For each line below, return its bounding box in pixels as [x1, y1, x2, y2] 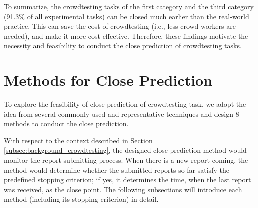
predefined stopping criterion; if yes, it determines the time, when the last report [4, 174, 251, 185]
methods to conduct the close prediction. [4, 118, 129, 129]
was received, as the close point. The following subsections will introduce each [4, 184, 242, 194]
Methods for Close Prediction [4, 70, 213, 90]
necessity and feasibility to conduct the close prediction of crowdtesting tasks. [4, 40, 242, 51]
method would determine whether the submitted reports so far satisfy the [4, 164, 229, 175]
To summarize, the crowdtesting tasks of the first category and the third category [4, 1, 254, 11]
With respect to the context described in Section [4, 135, 153, 145]
